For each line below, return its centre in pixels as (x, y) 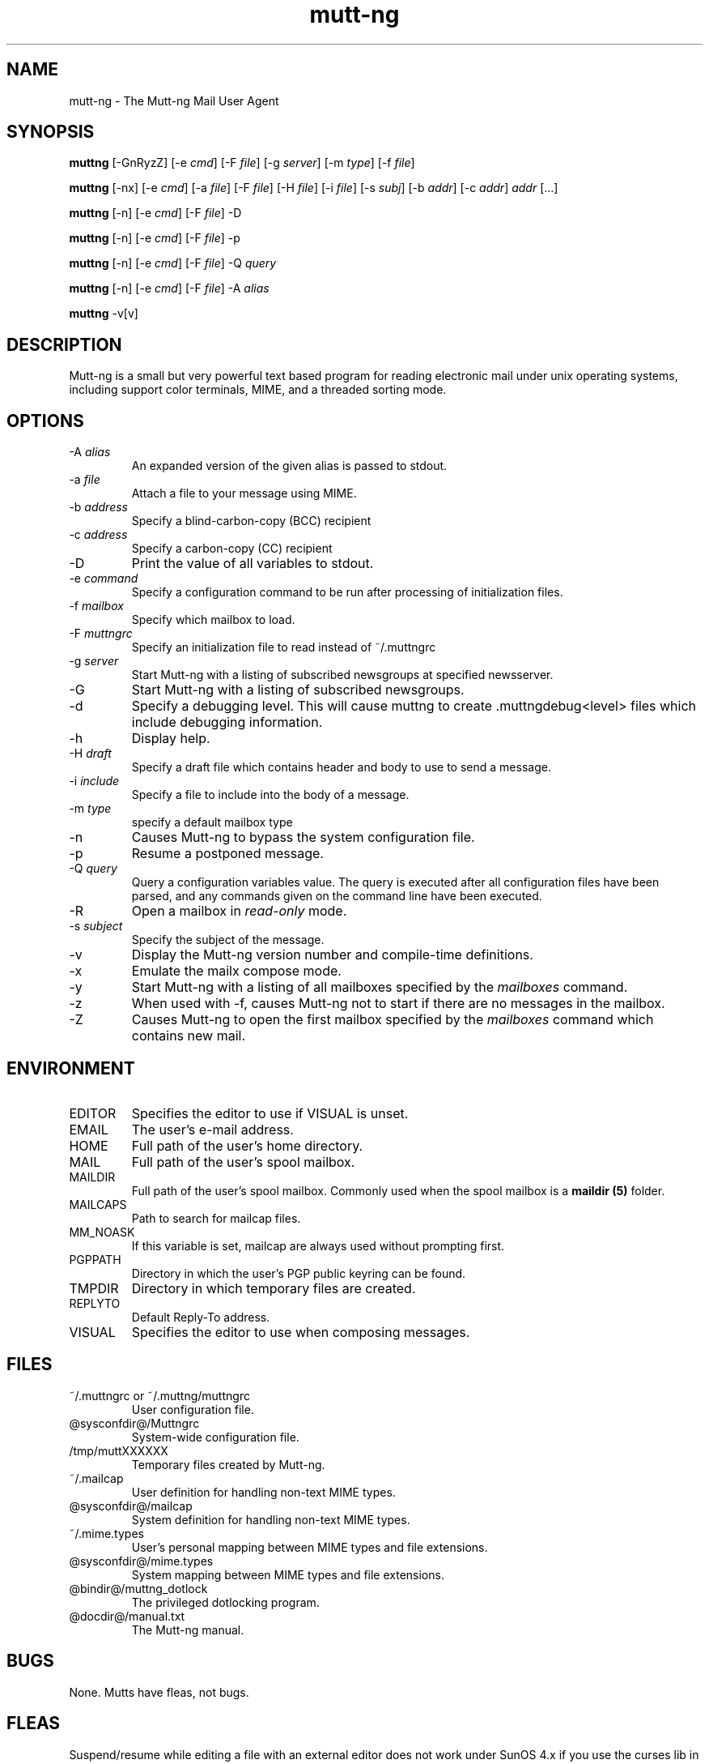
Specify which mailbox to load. (213, 620)
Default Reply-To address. (201, 1317)
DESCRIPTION (64, 344)
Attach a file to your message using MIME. (244, 493)
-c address (98, 535)
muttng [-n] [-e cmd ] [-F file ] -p (155, 238)
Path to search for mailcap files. (216, 1218)
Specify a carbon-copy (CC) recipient (232, 549)
